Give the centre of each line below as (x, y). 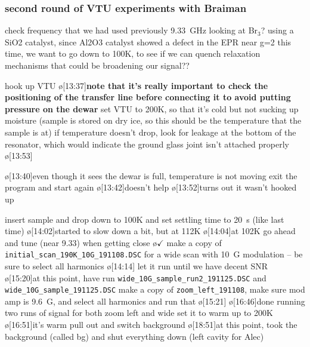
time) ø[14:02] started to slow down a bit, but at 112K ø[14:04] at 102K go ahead (150, 231)
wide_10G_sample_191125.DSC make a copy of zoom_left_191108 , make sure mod (155, 289)
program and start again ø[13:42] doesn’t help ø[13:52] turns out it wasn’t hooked (151, 187)
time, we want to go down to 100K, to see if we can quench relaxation (133, 53)
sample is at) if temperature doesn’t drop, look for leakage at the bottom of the (151, 132)
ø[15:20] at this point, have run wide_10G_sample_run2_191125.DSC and (136, 277)
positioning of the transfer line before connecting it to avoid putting (148, 97)
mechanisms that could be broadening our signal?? (97, 65)
